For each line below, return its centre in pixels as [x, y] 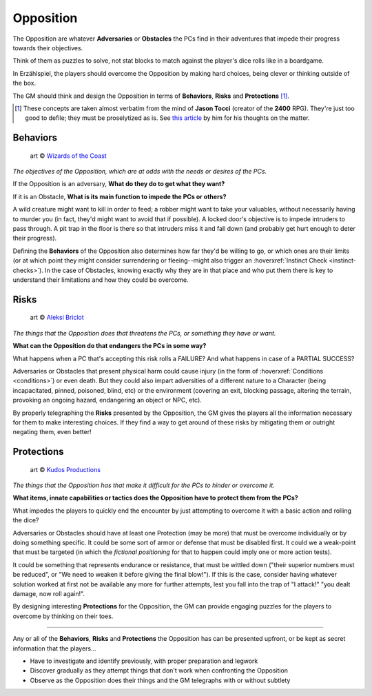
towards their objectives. [48, 48]
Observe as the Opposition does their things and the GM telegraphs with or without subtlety [160, 680]
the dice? [26, 520]
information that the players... [54, 648]
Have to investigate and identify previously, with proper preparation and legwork [144, 661]
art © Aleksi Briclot [57, 318]
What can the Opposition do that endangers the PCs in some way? [110, 346]
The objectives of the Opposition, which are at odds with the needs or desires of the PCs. [140, 172]
